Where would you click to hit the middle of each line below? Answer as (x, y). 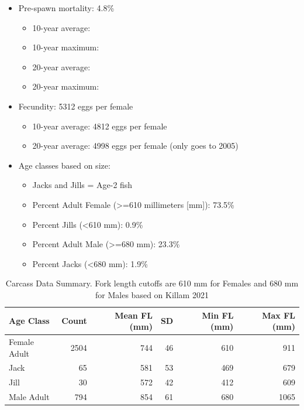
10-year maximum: (66, 47)
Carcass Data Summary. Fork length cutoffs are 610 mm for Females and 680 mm (152, 283)
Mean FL (134, 315)
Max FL (279, 315)
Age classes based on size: (64, 165)
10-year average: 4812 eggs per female (100, 126)
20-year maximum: (66, 86)
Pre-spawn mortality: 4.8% (66, 8)
